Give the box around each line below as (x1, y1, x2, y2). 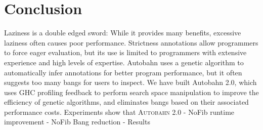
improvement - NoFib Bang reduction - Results (4, 116, 150, 127)
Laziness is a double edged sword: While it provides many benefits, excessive (4, 27, 241, 38)
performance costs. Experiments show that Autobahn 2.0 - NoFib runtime (4, 106, 235, 117)
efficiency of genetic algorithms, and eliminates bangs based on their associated (4, 97, 249, 107)
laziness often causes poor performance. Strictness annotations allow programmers (4, 37, 258, 48)
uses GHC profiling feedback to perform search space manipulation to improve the (4, 86, 259, 97)
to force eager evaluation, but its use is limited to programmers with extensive (4, 47, 247, 58)
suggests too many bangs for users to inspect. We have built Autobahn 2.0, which (4, 77, 257, 88)
